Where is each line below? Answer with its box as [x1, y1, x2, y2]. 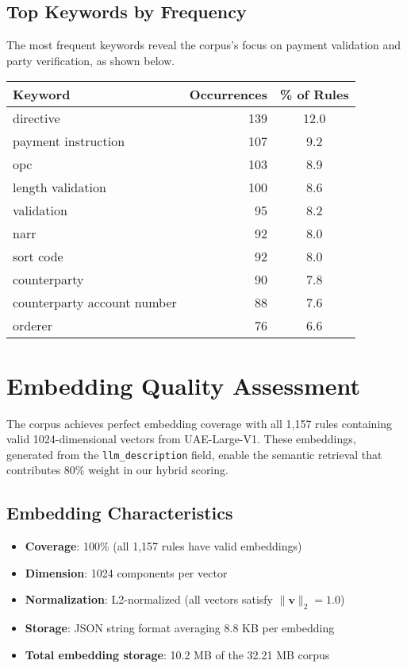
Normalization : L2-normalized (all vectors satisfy [25, 591, 273, 608]
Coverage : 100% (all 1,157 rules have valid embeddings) [25, 538, 302, 554]
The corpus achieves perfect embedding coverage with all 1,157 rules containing [6, 415, 393, 431]
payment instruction [13, 132, 125, 151]
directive [13, 109, 60, 128]
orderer [13, 316, 52, 335]
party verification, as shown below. [6, 52, 175, 68]
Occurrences [189, 85, 267, 104]
